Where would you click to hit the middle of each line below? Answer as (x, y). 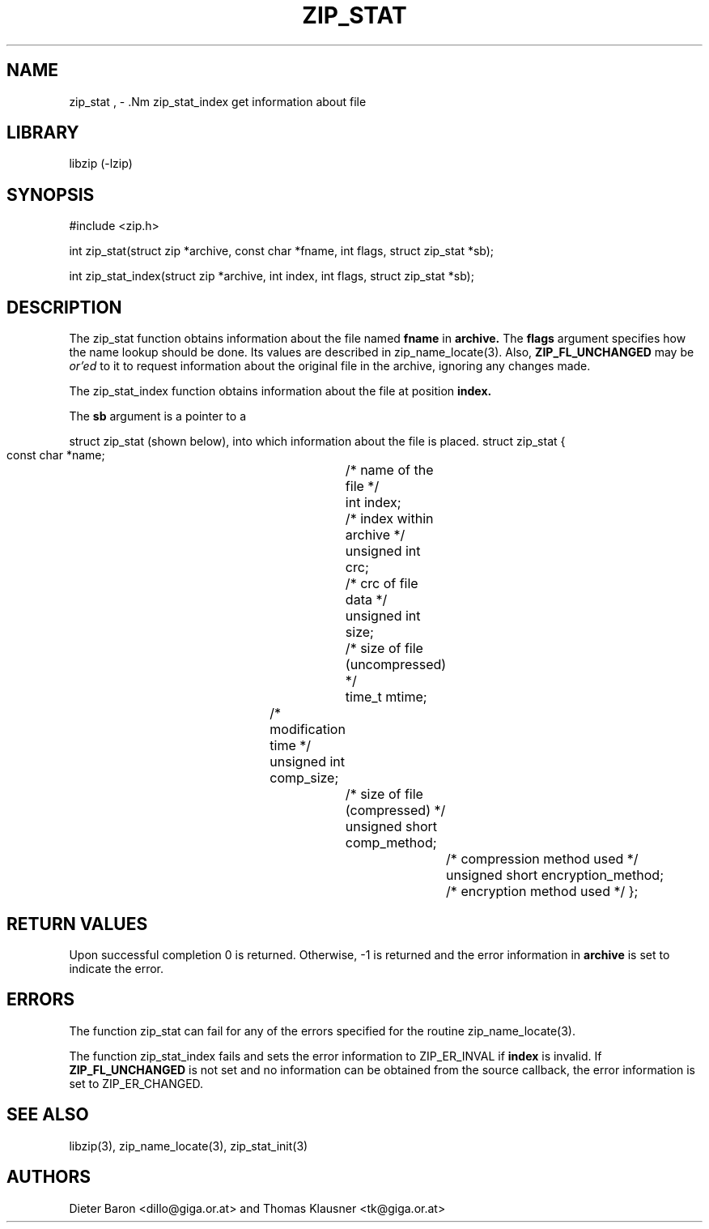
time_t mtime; (386, 697)
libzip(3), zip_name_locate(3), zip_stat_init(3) (189, 1146)
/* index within (389, 519)
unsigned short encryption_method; (555, 875)
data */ (366, 600)
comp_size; (304, 778)
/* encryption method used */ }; (542, 892)
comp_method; (391, 843)
